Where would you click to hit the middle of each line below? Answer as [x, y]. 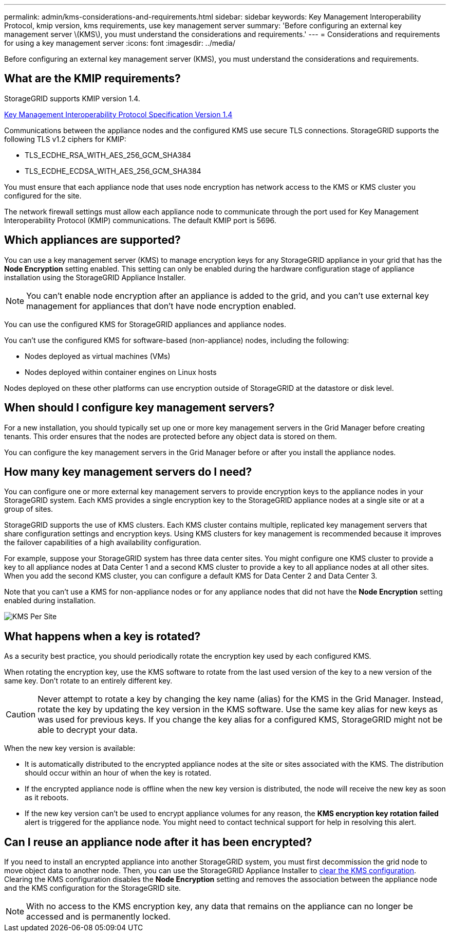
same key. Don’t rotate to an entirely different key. [88, 681]
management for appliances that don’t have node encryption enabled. [161, 306]
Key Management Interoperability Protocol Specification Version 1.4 [118, 114]
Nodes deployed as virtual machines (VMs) [98, 356]
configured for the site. [43, 195]
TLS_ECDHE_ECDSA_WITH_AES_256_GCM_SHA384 [113, 171]
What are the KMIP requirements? [92, 79]
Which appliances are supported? [92, 240]
